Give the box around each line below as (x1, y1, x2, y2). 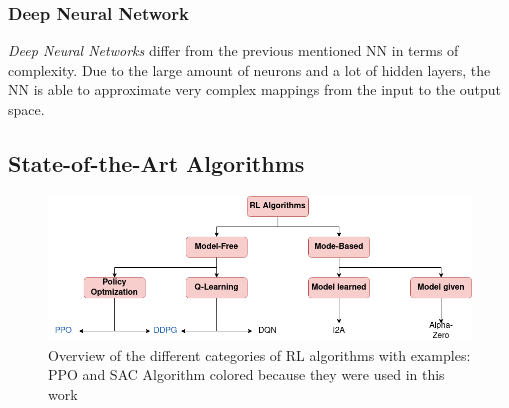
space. (8, 99, 45, 119)
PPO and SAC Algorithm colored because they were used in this (48, 364, 445, 385)
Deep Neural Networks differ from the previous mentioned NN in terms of (8, 40, 459, 61)
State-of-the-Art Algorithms (8, 147, 305, 178)
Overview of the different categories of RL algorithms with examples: (48, 344, 471, 365)
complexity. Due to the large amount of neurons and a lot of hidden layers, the (8, 59, 491, 80)
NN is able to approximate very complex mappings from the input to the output (8, 79, 502, 100)
